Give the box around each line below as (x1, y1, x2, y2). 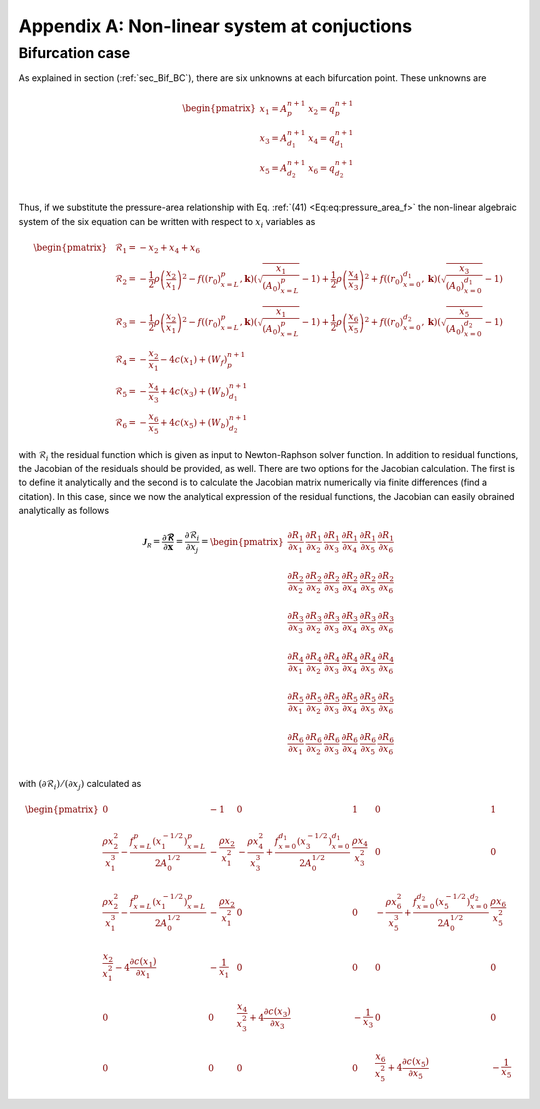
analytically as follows (18, 505, 110, 517)
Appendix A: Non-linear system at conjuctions (18, 15, 413, 37)
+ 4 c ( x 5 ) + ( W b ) (160, 417, 230, 431)
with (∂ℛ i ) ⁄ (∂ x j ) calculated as (18, 778, 142, 792)
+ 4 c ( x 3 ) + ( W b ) (160, 386, 230, 399)
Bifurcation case (18, 44, 131, 62)
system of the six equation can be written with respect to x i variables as (18, 215, 316, 230)
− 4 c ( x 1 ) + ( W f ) (160, 354, 228, 368)
